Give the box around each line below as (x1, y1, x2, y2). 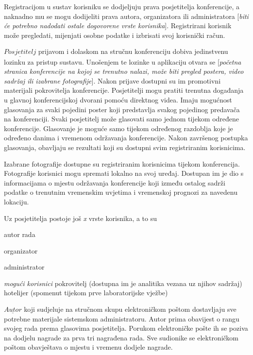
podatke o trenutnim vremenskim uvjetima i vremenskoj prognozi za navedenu (4, 187, 237, 197)
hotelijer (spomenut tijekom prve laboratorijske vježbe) (4, 287, 168, 298)
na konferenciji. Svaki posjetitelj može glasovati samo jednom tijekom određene (4, 114, 239, 124)
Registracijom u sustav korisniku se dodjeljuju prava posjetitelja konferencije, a (4, 1, 240, 11)
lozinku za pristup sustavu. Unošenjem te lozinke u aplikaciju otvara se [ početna (4, 56, 241, 67)
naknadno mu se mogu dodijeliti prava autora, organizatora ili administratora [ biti (4, 11, 249, 21)
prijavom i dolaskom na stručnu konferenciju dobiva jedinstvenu (38, 46, 228, 56)
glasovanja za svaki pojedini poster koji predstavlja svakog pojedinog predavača (4, 104, 240, 114)
